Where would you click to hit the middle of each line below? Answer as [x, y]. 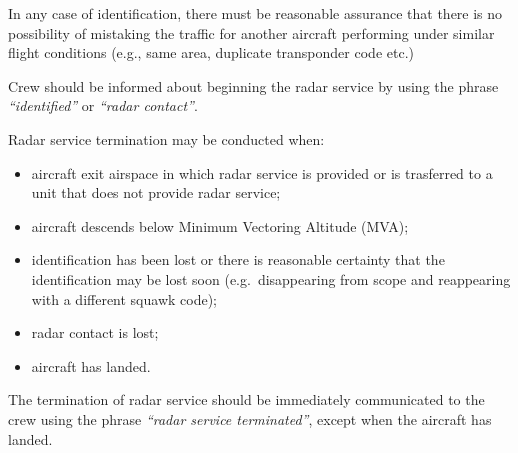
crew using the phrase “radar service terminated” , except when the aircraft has [250, 418]
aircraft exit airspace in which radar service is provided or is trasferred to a [262, 172]
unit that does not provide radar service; [156, 192]
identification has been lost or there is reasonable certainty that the [238, 259]
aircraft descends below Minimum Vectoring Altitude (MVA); [220, 225]
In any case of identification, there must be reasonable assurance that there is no [255, 13]
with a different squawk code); [124, 298]
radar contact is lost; [95, 332]
